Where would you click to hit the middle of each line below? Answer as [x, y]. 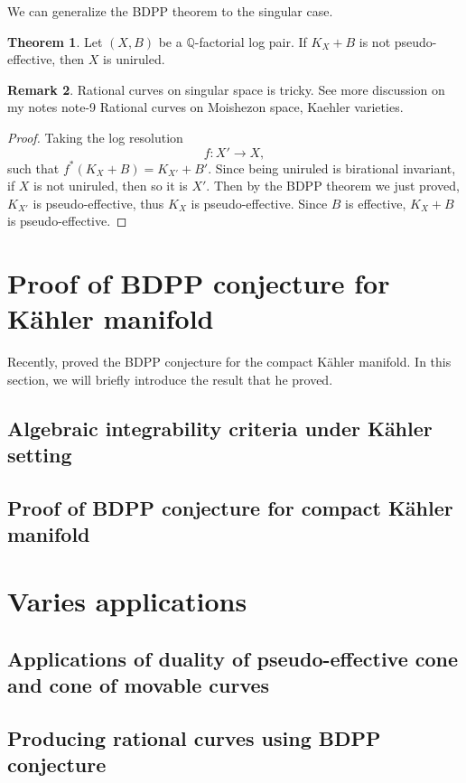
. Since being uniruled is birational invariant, [332, 168]
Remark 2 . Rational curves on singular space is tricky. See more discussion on [226, 89]
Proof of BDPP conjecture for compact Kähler [230, 508]
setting [40, 455]
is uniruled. [134, 59]
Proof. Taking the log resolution [95, 137]
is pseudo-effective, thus [98, 203]
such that [33, 168]
